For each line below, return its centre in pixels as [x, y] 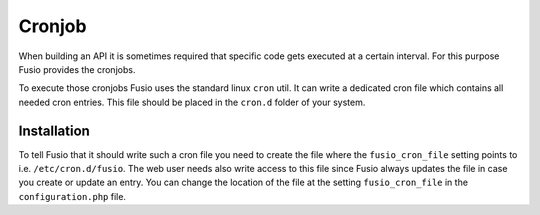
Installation [54, 130]
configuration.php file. [72, 196]
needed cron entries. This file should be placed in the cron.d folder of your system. [192, 102]
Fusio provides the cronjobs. [77, 69]
